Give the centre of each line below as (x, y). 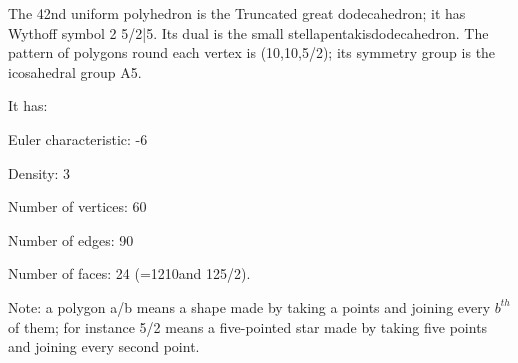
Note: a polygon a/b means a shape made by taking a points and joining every (249, 306)
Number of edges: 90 (71, 239)
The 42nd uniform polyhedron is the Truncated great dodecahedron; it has (237, 13)
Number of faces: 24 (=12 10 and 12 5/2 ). (129, 273)
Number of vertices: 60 (77, 206)
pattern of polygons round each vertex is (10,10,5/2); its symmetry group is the (252, 52)
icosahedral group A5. (75, 71)
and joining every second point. (104, 346)
